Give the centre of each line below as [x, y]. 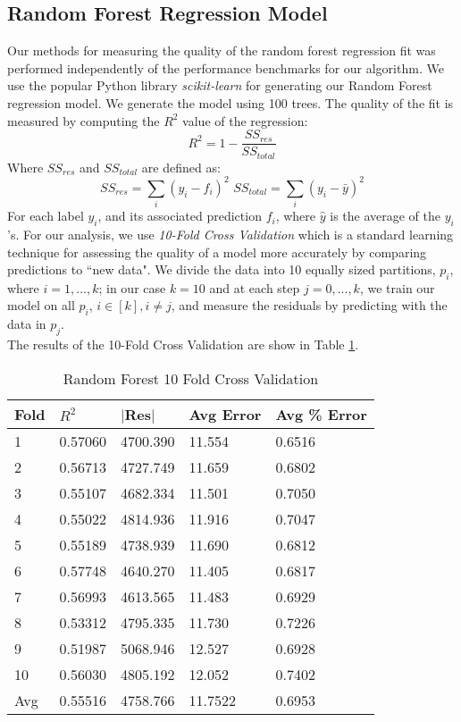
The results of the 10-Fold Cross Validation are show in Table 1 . [183, 344]
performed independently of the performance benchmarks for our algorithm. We [226, 67]
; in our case [132, 287]
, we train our [397, 287]
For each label [46, 216]
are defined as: [181, 167]
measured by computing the [84, 120]
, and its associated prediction [180, 216]
